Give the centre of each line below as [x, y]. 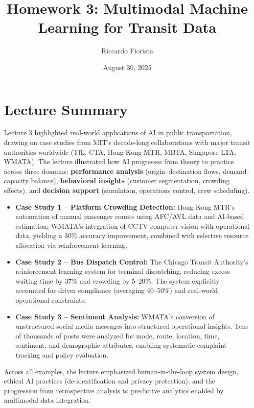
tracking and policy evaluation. [62, 354]
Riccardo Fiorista [127, 51]
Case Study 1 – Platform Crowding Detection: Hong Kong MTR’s [125, 206]
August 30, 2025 [127, 67]
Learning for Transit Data [127, 27]
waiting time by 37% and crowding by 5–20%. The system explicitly [117, 280]
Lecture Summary [66, 109]
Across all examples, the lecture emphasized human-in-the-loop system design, [121, 371]
